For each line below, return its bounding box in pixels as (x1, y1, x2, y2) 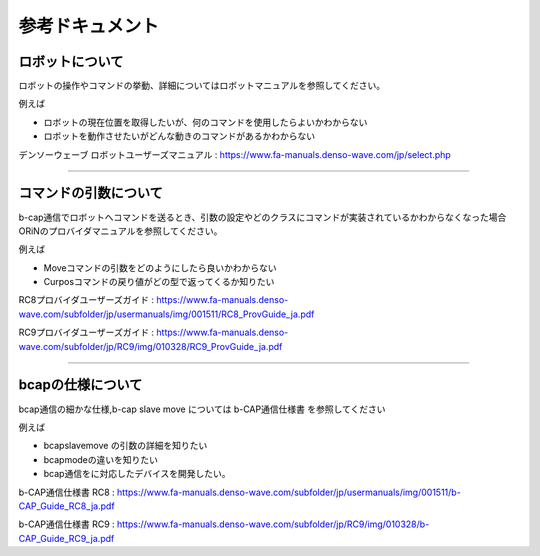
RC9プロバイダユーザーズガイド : (18, 326, 155, 339)
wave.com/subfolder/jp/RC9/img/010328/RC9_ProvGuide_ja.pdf (18, 340, 283, 352)
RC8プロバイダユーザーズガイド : (18, 294, 155, 306)
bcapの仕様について (18, 376, 143, 394)
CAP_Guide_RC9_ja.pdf (18, 532, 115, 544)
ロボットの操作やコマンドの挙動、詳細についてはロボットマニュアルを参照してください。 (18, 80, 386, 92)
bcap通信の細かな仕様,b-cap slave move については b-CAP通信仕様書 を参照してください (18, 403, 386, 415)
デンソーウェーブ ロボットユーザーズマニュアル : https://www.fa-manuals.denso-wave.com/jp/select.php (18, 148, 452, 160)
